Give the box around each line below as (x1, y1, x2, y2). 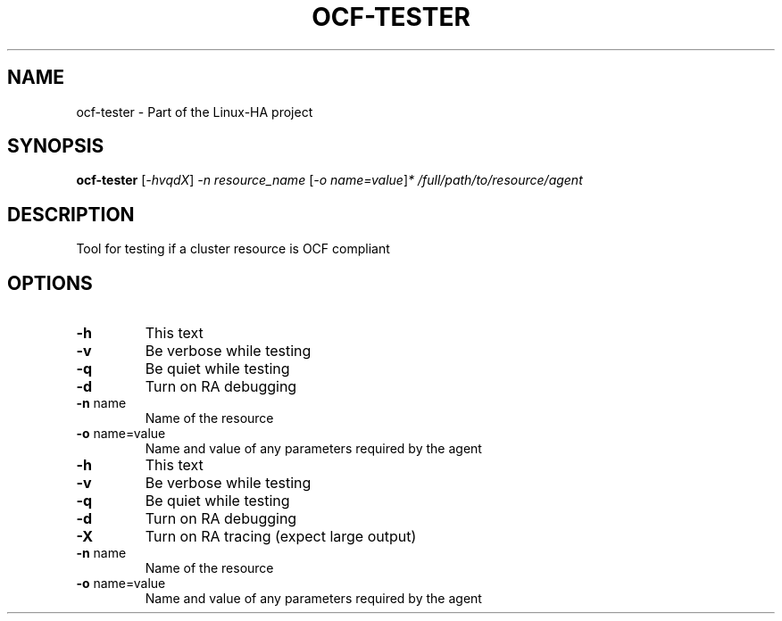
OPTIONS (7, 271, 93, 294)
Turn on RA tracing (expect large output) (145, 527, 417, 546)
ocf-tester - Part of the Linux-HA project (76, 103, 313, 120)
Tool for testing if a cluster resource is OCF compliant (76, 241, 390, 257)
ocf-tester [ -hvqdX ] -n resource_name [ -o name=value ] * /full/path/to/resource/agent (76, 172, 583, 188)
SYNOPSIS (7, 135, 104, 158)
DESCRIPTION (7, 203, 135, 226)
